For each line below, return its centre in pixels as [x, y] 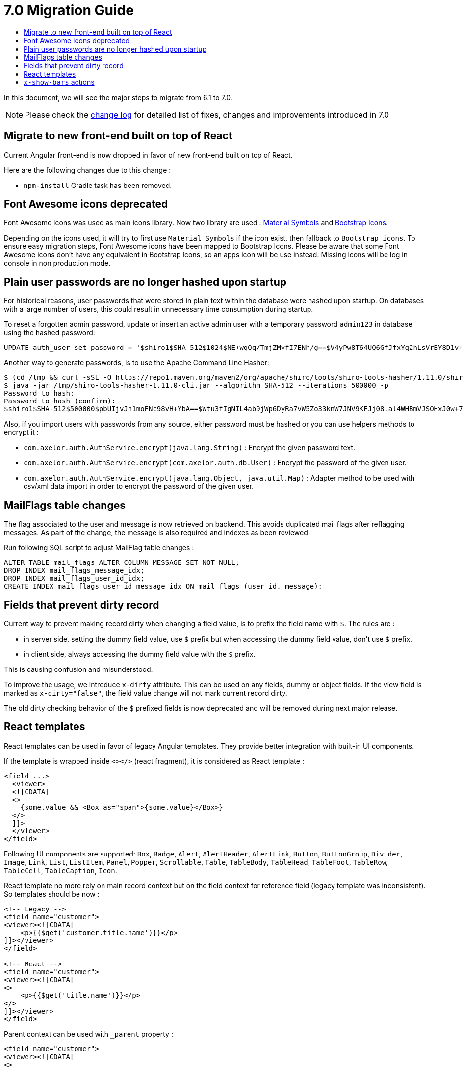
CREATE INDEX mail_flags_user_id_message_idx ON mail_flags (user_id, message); [163, 586]
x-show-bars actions [59, 82]
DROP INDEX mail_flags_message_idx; [74, 571]
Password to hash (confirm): [60, 401]
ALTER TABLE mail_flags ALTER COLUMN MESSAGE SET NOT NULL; [122, 563]
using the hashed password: [50, 333]
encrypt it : [21, 432]
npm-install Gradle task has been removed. [98, 185]
